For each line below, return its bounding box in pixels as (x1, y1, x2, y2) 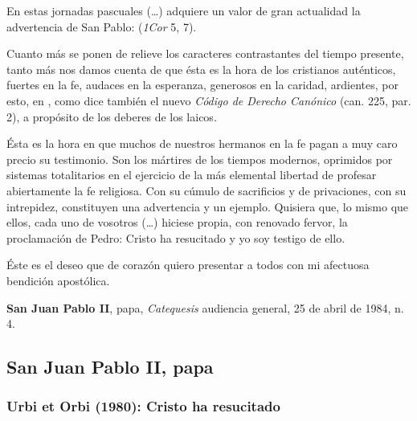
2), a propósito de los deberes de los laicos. (6, 108, 217, 125)
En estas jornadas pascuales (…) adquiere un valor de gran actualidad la (6, 2, 361, 18)
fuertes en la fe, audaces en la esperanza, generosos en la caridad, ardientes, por (6, 76, 399, 93)
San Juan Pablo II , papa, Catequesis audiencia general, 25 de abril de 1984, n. (6, 299, 404, 316)
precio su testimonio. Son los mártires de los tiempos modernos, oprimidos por (6, 150, 393, 167)
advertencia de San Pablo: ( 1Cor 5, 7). (6, 18, 197, 35)
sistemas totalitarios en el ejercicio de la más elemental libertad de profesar (6, 166, 377, 183)
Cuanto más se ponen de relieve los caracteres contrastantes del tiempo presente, (6, 45, 404, 62)
